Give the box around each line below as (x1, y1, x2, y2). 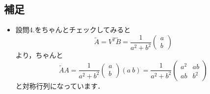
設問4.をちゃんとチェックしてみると (15, 24, 131, 35)
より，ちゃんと (15, 50, 63, 60)
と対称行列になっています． (15, 80, 105, 91)
